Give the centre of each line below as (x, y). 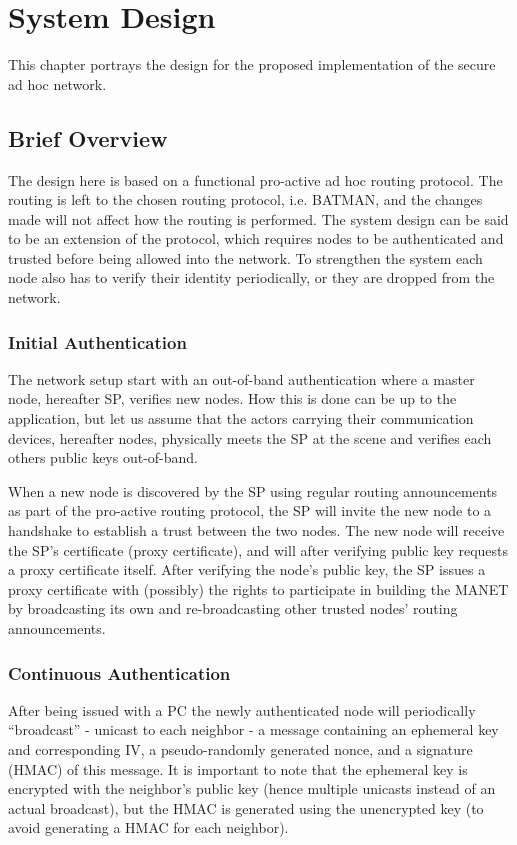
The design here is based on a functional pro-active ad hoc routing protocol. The (255, 179)
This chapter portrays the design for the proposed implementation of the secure (252, 64)
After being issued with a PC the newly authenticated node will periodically (242, 709)
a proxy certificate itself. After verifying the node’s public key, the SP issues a (247, 569)
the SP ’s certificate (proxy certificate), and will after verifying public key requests (258, 549)
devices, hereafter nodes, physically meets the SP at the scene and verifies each (250, 437)
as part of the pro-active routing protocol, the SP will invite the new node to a (250, 510)
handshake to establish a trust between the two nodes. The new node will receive (256, 530)
